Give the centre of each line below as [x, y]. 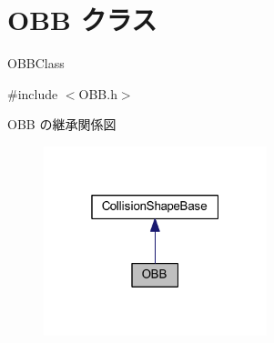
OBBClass [36, 63]
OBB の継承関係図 [62, 124]
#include [33, 93]
